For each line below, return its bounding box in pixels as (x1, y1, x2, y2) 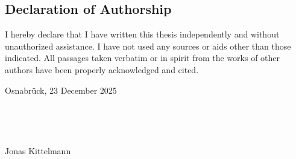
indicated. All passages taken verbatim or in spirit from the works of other (5, 51, 280, 64)
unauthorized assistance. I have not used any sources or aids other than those (5, 39, 291, 52)
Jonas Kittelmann (5, 144, 71, 157)
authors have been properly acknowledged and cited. (5, 63, 199, 76)
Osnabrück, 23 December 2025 (5, 83, 117, 96)
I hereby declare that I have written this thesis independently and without (5, 28, 280, 41)
